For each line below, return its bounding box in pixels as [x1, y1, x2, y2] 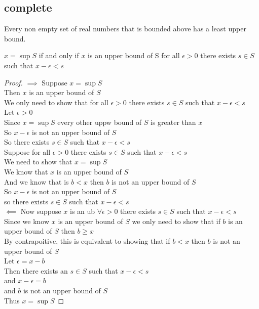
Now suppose [20, 206, 61, 216]
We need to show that [4, 156, 72, 167]
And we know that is [4, 176, 69, 187]
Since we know [4, 215, 50, 226]
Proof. [4, 77, 23, 87]
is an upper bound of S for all [88, 50, 180, 61]
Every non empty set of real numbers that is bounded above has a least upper [4, 23, 246, 34]
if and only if [39, 50, 79, 61]
